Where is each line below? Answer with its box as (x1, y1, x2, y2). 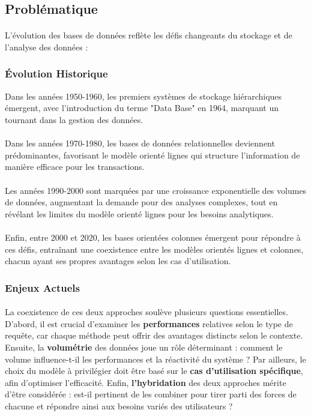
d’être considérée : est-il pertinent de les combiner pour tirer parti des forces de (5, 388, 297, 400)
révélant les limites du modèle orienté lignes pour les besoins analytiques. (5, 207, 274, 220)
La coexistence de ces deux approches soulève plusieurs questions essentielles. (5, 306, 288, 318)
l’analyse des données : (5, 40, 88, 53)
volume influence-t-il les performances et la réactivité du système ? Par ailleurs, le (5, 352, 306, 365)
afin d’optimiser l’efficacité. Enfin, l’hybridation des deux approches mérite (5, 376, 286, 388)
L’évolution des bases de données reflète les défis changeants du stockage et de (5, 29, 292, 41)
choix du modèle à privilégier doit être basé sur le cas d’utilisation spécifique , (5, 364, 303, 377)
